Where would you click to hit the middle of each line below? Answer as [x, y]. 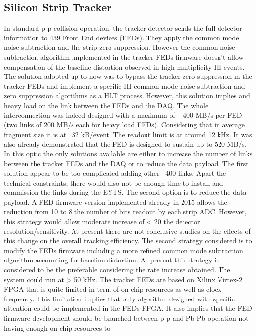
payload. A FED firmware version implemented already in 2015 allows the [116, 202]
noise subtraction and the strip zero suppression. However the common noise [120, 47]
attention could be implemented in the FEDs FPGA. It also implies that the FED [128, 308]
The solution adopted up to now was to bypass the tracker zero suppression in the [128, 76]
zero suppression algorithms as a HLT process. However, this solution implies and [127, 95]
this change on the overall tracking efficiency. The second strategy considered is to [128, 241]
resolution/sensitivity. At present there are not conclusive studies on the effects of [127, 231]
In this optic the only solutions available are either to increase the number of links [128, 153]
